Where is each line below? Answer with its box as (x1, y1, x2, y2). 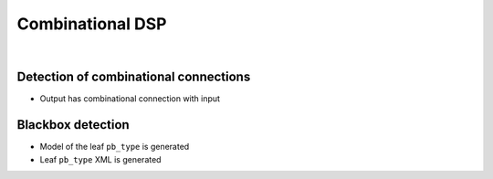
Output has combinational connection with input (39, 93, 221, 104)
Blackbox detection (16, 117, 130, 132)
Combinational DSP (16, 14, 167, 34)
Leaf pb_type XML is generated (39, 153, 162, 164)
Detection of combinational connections (16, 69, 251, 85)
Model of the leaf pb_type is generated (39, 142, 190, 153)
